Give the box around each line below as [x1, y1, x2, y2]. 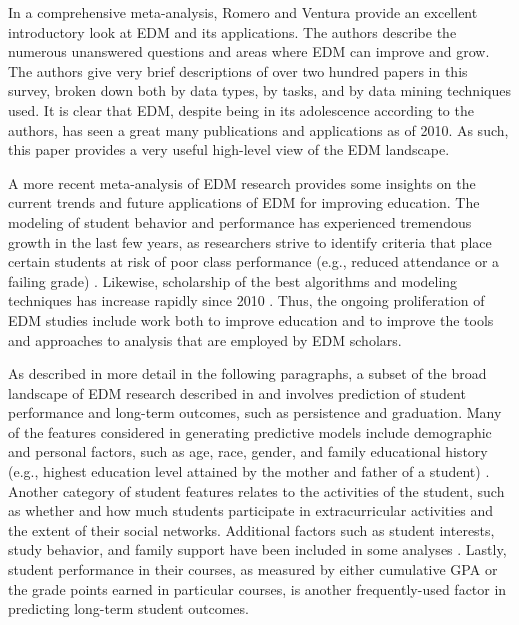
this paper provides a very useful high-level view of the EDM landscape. [8, 139, 450, 160]
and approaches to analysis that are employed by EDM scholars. [8, 329, 402, 350]
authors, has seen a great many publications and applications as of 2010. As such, [8, 119, 509, 140]
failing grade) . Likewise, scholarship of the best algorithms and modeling [8, 270, 458, 291]
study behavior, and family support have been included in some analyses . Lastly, [8, 539, 507, 560]
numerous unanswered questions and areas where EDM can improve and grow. [8, 41, 490, 62]
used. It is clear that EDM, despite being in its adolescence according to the [8, 99, 474, 120]
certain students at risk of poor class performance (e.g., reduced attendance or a [8, 251, 500, 272]
